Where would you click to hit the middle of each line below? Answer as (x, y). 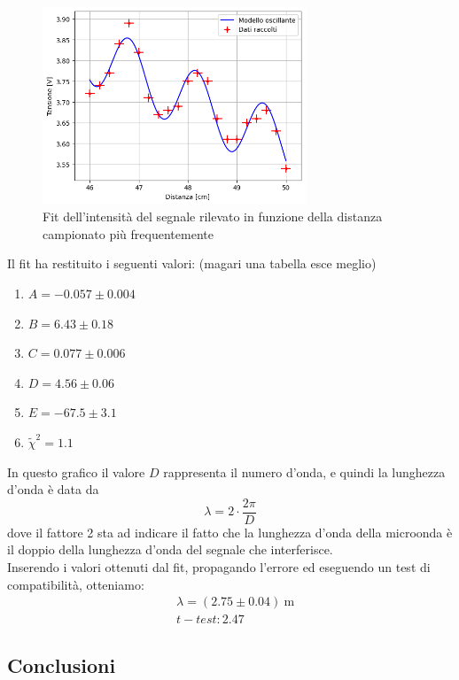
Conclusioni (62, 665)
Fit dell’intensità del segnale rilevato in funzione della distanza (213, 216)
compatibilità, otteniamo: (76, 584)
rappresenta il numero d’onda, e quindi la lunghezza (304, 471)
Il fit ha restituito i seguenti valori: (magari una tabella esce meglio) (192, 263)
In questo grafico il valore (76, 471)
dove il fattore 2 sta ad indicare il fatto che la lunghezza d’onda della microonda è (230, 532)
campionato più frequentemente (128, 233)
